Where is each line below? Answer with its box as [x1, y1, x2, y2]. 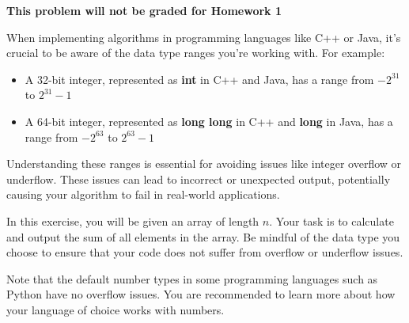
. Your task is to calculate [269, 212, 394, 229]
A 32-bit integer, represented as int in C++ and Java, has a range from [25, 70, 374, 87]
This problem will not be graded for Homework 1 [6, 2, 282, 18]
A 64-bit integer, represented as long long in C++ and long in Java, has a [25, 112, 393, 129]
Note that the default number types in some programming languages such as [6, 270, 378, 287]
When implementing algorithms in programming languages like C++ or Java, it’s [6, 28, 401, 45]
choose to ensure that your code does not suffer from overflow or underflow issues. [6, 244, 403, 260]
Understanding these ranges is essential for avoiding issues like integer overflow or [6, 155, 402, 172]
